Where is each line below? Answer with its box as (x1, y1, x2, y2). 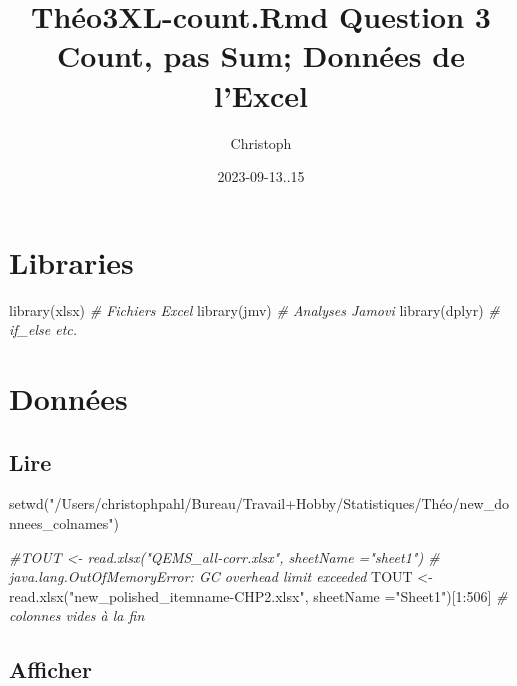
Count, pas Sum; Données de (57, 35, 465, 76)
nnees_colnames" (9, 512, 114, 533)
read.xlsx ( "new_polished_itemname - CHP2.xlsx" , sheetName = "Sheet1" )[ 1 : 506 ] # (9, 585, 508, 606)
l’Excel (213, 74, 309, 115)
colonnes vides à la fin (9, 605, 145, 626)
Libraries (9, 241, 134, 282)
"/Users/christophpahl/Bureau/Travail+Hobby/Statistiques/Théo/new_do (49, 493, 509, 514)
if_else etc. (9, 319, 78, 340)
